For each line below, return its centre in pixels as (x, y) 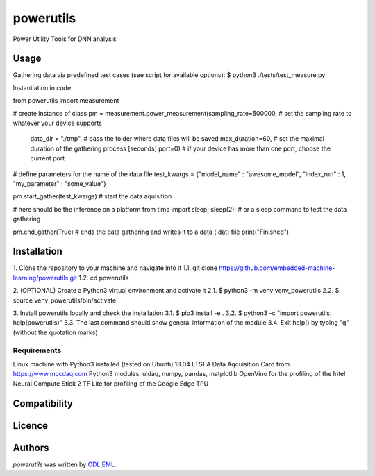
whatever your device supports (57, 123)
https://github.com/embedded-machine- (277, 268)
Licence (31, 426)
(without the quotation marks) (56, 332)
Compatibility (43, 403)
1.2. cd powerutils (104, 278)
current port (48, 158)
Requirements (37, 350)
